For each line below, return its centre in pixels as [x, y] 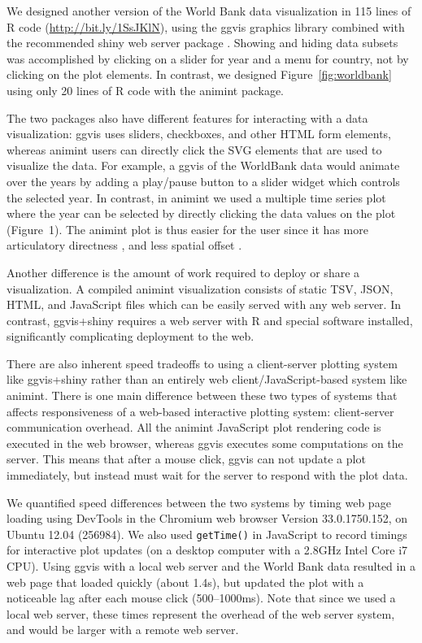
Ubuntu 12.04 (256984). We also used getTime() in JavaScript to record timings [207, 534]
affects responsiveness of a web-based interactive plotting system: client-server [200, 411]
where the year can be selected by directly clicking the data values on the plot [201, 213]
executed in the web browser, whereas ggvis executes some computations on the [205, 443]
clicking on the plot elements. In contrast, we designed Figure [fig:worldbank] [199, 74]
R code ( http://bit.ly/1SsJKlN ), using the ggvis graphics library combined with [206, 26]
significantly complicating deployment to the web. [131, 336]
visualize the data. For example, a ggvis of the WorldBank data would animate [203, 165]
